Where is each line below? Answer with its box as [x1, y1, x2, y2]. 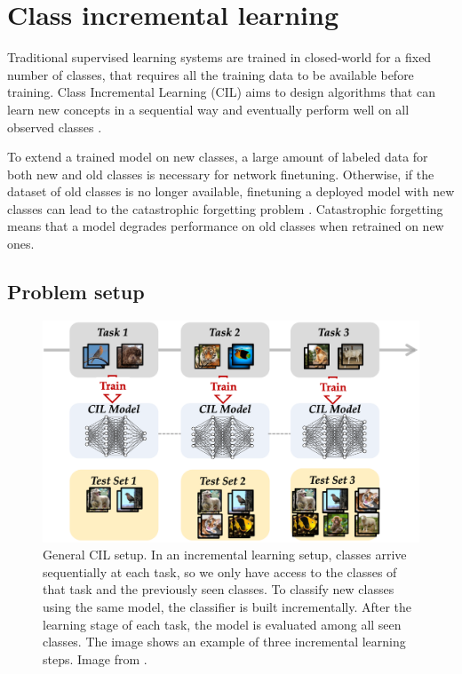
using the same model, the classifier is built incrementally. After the [43, 597, 412, 615]
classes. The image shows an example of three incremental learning [43, 632, 406, 651]
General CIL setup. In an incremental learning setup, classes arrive [43, 545, 407, 564]
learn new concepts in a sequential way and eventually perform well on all [7, 99, 410, 118]
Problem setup [7, 278, 145, 305]
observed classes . [7, 117, 102, 136]
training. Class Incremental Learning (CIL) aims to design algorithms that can [7, 83, 435, 101]
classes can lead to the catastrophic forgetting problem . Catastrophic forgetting [7, 199, 443, 218]
